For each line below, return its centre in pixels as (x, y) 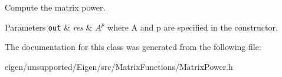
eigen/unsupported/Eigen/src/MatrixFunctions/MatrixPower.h (119, 66)
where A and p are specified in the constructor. (193, 27)
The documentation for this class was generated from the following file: (133, 47)
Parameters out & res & (49, 27)
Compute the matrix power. (55, 7)
